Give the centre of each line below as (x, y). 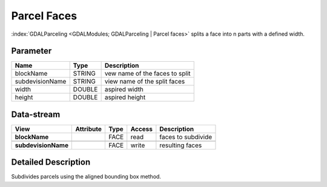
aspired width (124, 90)
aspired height (125, 97)
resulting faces (181, 145)
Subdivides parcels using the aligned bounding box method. (86, 177)
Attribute (89, 129)
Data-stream (36, 114)
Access (142, 129)
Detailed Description (51, 162)
